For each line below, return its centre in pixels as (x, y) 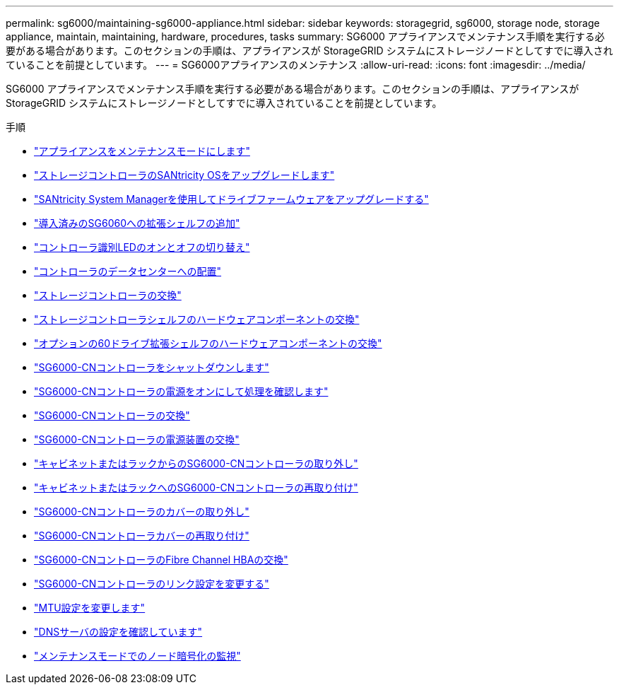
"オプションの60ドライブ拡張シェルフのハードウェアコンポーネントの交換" (208, 343)
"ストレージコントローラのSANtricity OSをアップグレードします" (184, 175)
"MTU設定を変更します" (90, 608)
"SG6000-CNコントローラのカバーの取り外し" (142, 511)
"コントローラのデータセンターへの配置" (128, 271)
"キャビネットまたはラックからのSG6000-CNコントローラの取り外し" (196, 463)
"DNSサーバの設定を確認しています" (118, 632)
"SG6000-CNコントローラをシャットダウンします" (152, 367)
